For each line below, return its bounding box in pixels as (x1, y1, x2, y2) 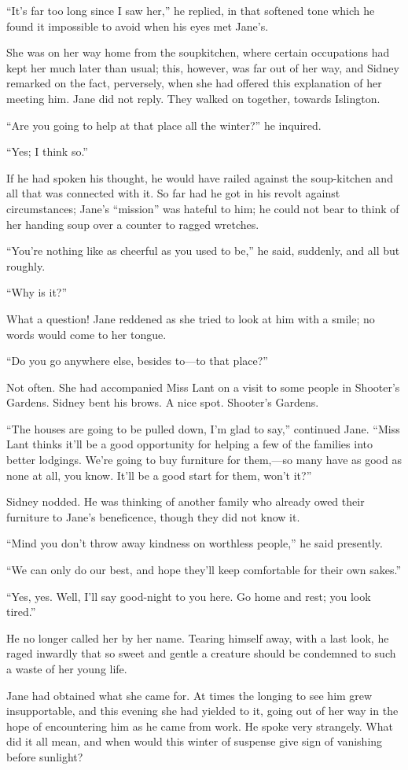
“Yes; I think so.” (6, 143, 88, 160)
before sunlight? (6, 748, 83, 764)
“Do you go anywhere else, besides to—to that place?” (6, 352, 268, 369)
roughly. (6, 257, 46, 274)
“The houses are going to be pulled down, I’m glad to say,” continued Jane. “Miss (6, 420, 400, 437)
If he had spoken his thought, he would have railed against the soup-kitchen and (6, 169, 393, 186)
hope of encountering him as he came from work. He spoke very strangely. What (6, 717, 393, 734)
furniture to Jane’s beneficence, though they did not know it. (6, 508, 300, 525)
